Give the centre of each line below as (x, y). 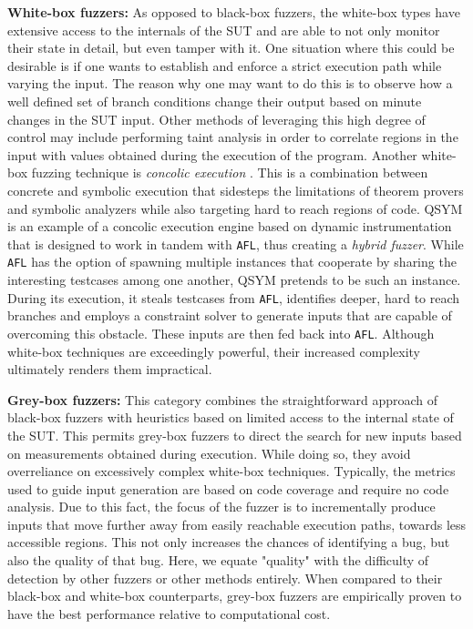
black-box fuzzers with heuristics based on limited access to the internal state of (231, 417)
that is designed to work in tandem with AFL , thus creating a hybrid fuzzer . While (236, 243)
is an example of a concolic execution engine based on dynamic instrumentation (230, 226)
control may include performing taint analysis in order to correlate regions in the (233, 137)
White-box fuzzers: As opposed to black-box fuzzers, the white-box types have (234, 12)
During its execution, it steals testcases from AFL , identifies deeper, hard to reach (234, 297)
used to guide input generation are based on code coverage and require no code (228, 488)
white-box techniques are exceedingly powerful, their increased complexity (214, 351)
